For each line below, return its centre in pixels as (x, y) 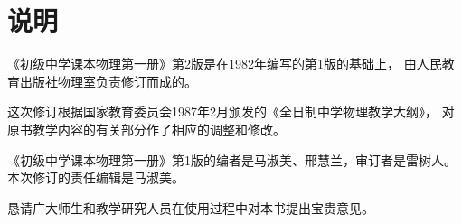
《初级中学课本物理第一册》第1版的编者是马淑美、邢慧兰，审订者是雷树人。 (232, 159)
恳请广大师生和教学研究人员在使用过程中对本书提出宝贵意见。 (191, 207)
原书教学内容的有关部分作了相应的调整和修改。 (146, 129)
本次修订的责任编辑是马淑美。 (96, 177)
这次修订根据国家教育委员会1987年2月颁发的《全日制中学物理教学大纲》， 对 (231, 111)
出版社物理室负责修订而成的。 (108, 81)
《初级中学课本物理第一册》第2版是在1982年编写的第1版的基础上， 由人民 (225, 64)
